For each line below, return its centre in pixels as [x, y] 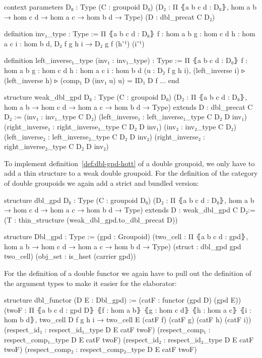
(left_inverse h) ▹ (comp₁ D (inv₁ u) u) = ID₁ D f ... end [92, 80]
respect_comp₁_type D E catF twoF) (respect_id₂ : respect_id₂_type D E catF [129, 339]
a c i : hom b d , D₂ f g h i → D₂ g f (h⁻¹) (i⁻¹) [74, 43]
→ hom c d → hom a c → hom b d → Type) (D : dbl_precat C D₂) [110, 16]
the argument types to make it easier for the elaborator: [90, 283]
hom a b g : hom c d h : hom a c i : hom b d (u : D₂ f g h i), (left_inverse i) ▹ [125, 70]
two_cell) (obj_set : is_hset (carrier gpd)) [70, 256]
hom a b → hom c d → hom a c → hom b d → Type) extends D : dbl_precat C [128, 106]
